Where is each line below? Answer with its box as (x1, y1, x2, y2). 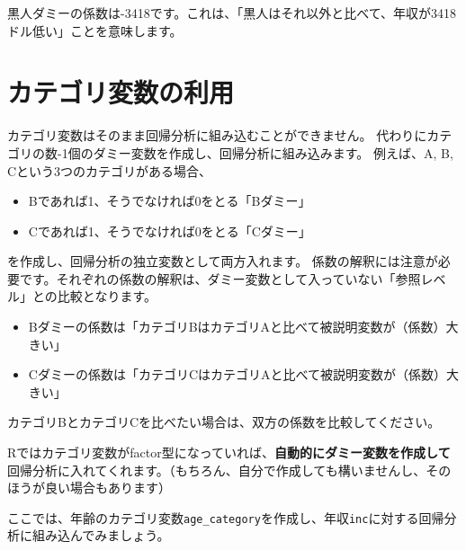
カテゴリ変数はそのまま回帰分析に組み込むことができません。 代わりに (7, 126, 427, 145)
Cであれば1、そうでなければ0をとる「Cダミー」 (28, 221, 311, 240)
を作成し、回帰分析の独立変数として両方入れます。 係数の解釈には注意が (7, 252, 438, 271)
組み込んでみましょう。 (31, 526, 170, 545)
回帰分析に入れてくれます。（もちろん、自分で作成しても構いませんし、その (7, 460, 452, 479)
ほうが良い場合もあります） (7, 478, 171, 497)
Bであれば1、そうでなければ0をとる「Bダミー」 (28, 191, 311, 210)
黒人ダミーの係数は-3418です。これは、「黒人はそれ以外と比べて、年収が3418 (7, 4, 456, 22)
